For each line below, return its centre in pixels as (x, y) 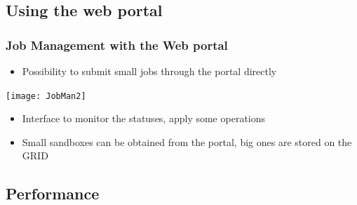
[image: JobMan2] (46, 96)
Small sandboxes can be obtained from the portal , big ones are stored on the (187, 141)
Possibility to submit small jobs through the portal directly (149, 71)
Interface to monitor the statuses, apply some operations (144, 118)
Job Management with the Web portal (117, 45)
